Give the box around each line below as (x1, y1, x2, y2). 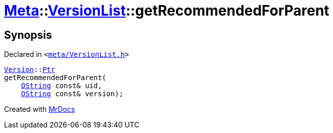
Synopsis (4, 28, 52, 41)
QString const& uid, (21, 82, 102, 90)
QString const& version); (21, 90, 124, 98)
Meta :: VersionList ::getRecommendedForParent (4, 2, 329, 19)
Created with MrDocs (4, 105, 75, 114)
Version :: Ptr (4, 65, 56, 74)
